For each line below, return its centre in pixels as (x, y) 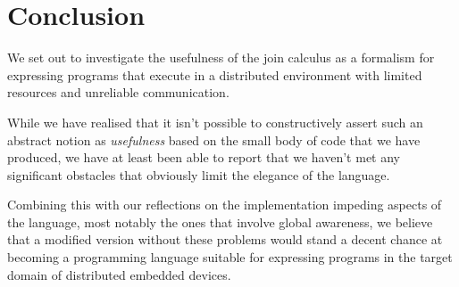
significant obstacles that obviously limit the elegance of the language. (199, 174)
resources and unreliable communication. (118, 92)
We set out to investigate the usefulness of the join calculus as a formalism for (221, 57)
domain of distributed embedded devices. (119, 274)
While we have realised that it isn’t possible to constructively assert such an (215, 122)
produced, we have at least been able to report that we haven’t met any (204, 157)
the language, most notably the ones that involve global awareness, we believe (220, 221)
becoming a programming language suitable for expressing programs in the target (230, 257)
